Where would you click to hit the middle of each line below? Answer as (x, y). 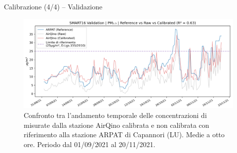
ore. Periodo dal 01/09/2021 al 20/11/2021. (90, 144)
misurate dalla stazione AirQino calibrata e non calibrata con (117, 125)
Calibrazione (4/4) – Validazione (53, 6)
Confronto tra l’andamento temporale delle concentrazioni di (115, 115)
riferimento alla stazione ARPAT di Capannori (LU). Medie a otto (124, 134)
